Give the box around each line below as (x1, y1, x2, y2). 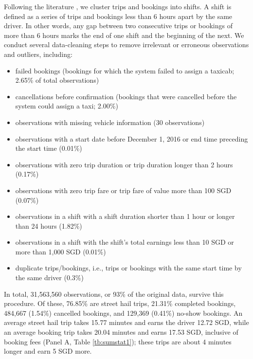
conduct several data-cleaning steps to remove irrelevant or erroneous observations (4, 39, 249, 50)
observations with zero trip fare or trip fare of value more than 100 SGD (15, 185, 232, 195)
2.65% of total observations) (15, 75, 99, 85)
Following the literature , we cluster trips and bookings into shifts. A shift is (4, 1, 232, 11)
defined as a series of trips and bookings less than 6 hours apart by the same (4, 11, 233, 21)
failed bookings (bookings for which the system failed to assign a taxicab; (15, 65, 235, 75)
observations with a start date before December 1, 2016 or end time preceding (15, 133, 248, 144)
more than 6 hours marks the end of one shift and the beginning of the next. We (4, 30, 244, 40)
